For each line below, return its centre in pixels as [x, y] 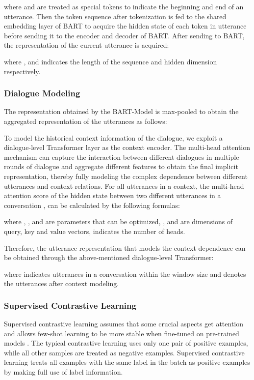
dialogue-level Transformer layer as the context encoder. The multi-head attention [127, 147]
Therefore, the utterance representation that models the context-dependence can [125, 248]
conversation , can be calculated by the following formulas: [92, 205]
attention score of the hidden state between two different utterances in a [113, 195]
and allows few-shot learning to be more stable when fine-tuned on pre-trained [122, 333]
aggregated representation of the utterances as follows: [86, 121]
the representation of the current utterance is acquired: [87, 45]
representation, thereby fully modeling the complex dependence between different [126, 176]
